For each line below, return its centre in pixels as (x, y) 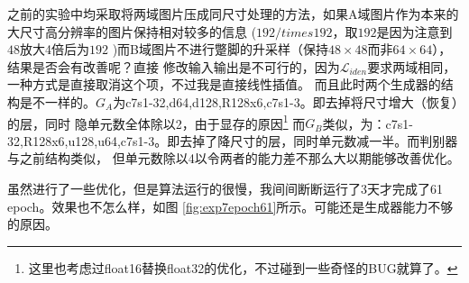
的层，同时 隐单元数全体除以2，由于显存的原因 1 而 (156, 122)
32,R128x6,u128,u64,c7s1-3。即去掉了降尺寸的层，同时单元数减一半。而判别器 (233, 140)
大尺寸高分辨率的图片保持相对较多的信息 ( (132, 31)
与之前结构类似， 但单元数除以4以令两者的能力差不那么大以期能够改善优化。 (234, 158)
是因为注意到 (414, 31)
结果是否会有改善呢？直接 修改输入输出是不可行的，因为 (174, 66)
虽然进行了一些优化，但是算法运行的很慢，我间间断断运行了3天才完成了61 (225, 188)
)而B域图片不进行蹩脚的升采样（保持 (221, 49)
